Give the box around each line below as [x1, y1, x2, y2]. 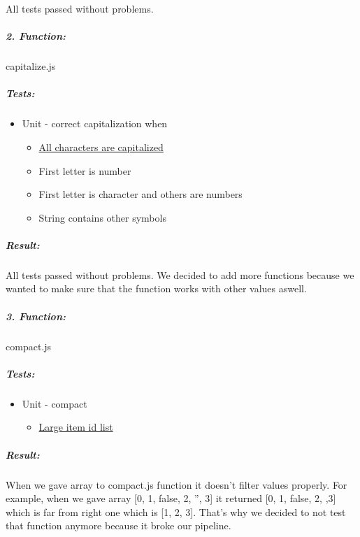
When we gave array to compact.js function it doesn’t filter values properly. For [6, 477, 347, 492]
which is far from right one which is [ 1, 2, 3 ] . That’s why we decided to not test [6, 504, 346, 519]
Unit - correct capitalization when [22, 116, 168, 131]
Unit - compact [22, 396, 87, 410]
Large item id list [38, 420, 113, 434]
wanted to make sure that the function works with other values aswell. [6, 281, 307, 296]
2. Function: [6, 29, 66, 43]
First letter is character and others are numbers [38, 187, 243, 201]
